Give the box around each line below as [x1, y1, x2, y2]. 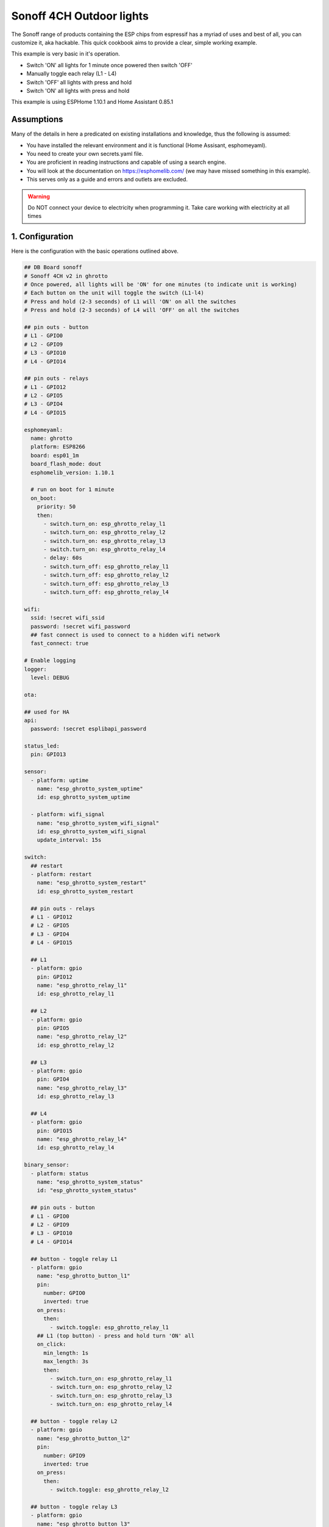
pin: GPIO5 [37, 1024, 69, 1032]
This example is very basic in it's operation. [11, 50, 120, 57]
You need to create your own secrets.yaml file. [26, 150, 143, 157]
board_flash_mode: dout [30, 461, 102, 467]
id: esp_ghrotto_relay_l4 [37, 1144, 115, 1151]
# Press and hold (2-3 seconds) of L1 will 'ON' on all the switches [24, 298, 236, 305]
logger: [24, 666, 47, 672]
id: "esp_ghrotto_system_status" [37, 1187, 137, 1194]
